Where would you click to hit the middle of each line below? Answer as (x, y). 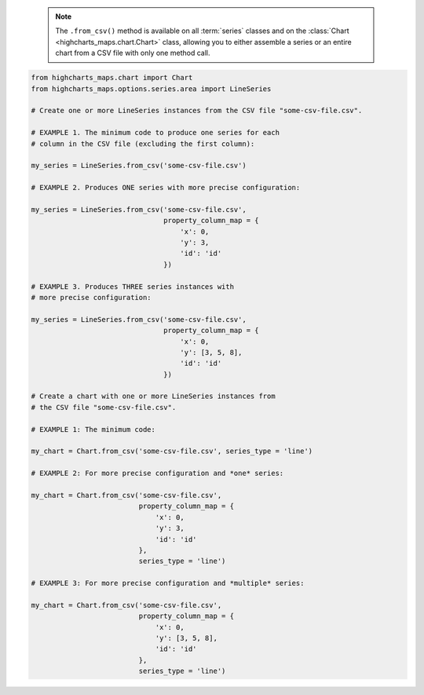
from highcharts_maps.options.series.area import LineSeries (151, 89)
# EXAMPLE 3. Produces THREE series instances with (133, 286)
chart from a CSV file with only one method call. (133, 53)
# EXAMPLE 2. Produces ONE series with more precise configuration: (166, 188)
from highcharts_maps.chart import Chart (112, 78)
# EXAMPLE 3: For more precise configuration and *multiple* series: (168, 583)
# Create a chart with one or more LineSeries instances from (153, 396)
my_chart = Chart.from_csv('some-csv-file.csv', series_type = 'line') (172, 451)
